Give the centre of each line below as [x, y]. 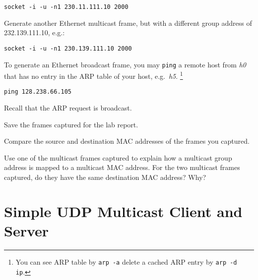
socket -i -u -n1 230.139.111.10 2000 [68, 48]
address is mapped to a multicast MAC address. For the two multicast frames [122, 167]
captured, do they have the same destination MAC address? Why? [105, 177]
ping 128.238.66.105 [38, 92]
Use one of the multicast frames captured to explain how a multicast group [118, 157]
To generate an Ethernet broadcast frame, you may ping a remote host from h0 [125, 64]
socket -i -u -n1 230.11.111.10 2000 [66, 7]
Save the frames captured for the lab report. [71, 124]
